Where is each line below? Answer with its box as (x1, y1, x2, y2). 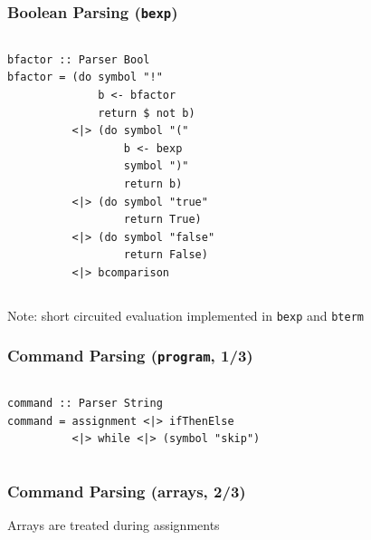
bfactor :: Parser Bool (7, 53, 150, 66)
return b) (123, 177, 183, 190)
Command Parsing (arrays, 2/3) (7, 479, 246, 502)
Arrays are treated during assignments (7, 515, 220, 534)
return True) (123, 213, 202, 227)
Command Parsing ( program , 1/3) (7, 344, 253, 367)
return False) (123, 248, 208, 262)
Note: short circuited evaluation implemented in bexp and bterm (7, 305, 364, 324)
